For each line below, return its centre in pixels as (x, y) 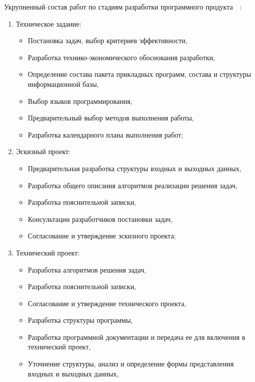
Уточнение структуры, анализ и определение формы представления (131, 364)
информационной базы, (63, 84)
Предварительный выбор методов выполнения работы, (111, 118)
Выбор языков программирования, (80, 101)
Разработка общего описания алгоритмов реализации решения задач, (133, 185)
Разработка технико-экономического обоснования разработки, (121, 57)
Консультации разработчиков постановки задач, (100, 219)
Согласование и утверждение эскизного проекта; (102, 236)
